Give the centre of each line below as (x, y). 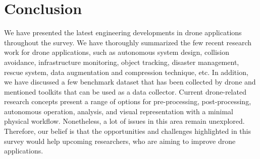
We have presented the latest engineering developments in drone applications (123, 32)
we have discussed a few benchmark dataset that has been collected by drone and (130, 82)
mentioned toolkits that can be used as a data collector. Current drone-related (125, 91)
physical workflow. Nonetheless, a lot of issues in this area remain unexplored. (124, 121)
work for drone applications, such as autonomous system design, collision (117, 52)
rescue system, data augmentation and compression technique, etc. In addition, (126, 72)
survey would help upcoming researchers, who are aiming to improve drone (120, 141)
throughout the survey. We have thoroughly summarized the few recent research (128, 42)
